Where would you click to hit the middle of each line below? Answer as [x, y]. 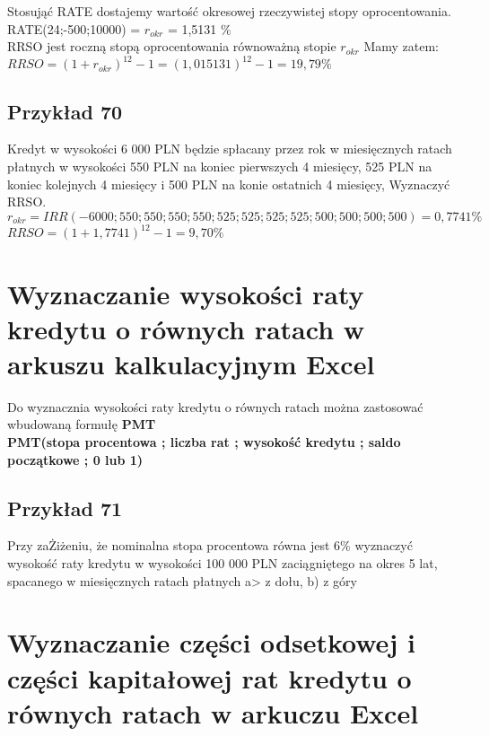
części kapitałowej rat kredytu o [210, 677]
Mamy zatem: [401, 46]
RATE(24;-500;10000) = [74, 28]
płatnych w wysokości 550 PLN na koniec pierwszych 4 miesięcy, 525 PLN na [220, 166]
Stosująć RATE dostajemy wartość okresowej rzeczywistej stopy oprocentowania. [229, 11]
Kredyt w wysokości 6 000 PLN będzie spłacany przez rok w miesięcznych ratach [230, 149]
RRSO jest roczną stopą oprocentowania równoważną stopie [172, 46]
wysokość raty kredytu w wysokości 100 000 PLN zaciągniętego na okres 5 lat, [223, 563]
